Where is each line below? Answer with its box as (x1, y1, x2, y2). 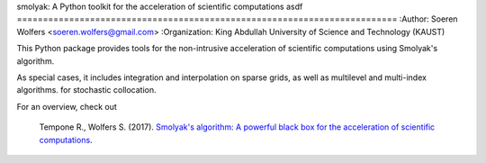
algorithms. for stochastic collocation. (16, 85, 157, 95)
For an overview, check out (16, 101, 117, 112)
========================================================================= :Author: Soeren (16, 14, 458, 24)
